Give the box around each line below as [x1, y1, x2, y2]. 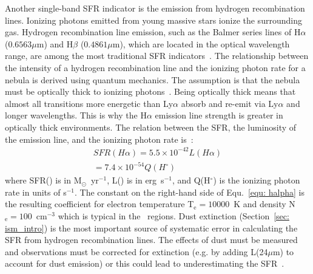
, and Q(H [172, 174, 210, 187]
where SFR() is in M [5, 174, 82, 187]
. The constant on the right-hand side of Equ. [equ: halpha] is [75, 185, 305, 198]
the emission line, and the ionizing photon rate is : [5, 132, 194, 145]
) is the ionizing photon [213, 174, 300, 187]
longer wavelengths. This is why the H [5, 109, 147, 122]
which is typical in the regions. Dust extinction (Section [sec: [58, 209, 289, 222]
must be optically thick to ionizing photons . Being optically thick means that [5, 85, 296, 98]
